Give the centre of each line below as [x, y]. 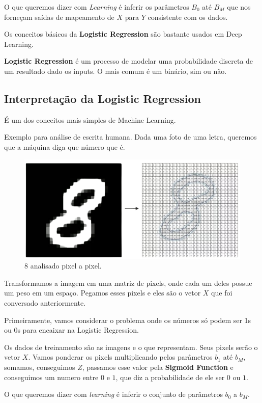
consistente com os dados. [188, 17]
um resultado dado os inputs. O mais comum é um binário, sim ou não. [115, 71]
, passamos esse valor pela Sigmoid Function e [158, 367]
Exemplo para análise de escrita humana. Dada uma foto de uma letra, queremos [130, 137]
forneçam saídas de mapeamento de [59, 17]
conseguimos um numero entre [51, 377]
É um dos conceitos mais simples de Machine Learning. [90, 119]
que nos [239, 7]
